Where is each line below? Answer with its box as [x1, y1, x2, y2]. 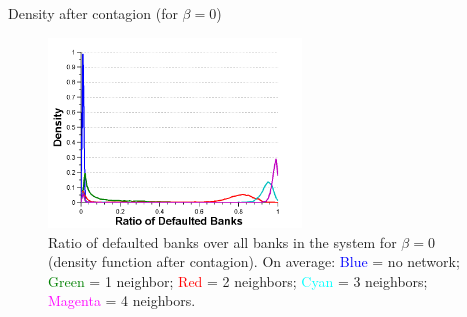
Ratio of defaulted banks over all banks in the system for [48, 231, 397, 252]
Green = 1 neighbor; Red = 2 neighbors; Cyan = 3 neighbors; [48, 270, 428, 291]
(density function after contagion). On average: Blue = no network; [48, 251, 460, 272]
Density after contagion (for [8, 3, 178, 23]
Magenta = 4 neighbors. [48, 290, 196, 311]
